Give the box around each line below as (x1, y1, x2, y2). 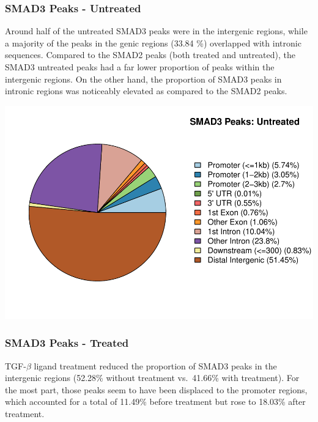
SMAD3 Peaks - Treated (5, 335, 129, 350)
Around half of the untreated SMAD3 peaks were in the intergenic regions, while (5, 24, 308, 37)
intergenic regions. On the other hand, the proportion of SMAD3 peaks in (5, 72, 282, 85)
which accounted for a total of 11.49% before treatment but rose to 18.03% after (5, 395, 306, 408)
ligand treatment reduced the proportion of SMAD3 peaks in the (34, 359, 277, 372)
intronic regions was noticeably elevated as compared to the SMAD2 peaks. (5, 84, 287, 97)
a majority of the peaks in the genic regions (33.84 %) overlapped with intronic (5, 36, 301, 49)
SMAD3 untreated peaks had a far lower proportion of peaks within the (5, 61, 275, 73)
